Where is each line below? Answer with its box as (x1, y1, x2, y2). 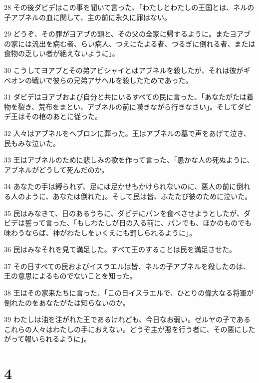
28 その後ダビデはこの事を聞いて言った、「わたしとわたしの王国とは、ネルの (4, 2, 255, 12)
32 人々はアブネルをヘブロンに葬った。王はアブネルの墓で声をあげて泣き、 (4, 127, 251, 138)
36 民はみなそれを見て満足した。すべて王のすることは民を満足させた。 (4, 244, 237, 254)
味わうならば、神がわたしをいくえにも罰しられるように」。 (4, 227, 196, 237)
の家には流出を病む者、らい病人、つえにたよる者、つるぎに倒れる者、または (4, 38, 256, 48)
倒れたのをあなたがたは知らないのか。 (4, 297, 130, 307)
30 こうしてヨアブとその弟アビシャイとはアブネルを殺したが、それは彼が (4, 64, 244, 75)
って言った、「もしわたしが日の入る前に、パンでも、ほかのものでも (31, 217, 252, 228)
